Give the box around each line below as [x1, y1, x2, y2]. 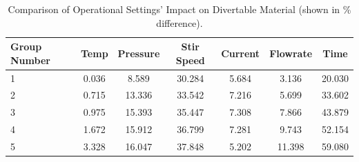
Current [221, 45, 260, 60]
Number [10, 52, 50, 67]
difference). [156, 15, 203, 30]
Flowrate [269, 45, 313, 60]
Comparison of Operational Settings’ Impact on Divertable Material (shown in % [8, 2, 351, 16]
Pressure [117, 45, 160, 60]
